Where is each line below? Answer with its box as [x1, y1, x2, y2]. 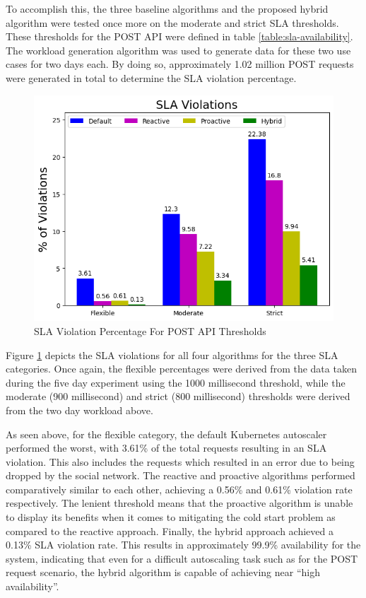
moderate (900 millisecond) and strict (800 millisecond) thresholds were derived [6, 389, 350, 404]
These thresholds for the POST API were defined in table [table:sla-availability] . [6, 29, 353, 44]
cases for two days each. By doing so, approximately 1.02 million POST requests [6, 57, 354, 71]
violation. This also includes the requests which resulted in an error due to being [6, 454, 355, 469]
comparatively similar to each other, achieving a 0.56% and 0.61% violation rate [6, 481, 353, 496]
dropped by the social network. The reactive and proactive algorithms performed [6, 468, 355, 483]
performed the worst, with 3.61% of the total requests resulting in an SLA [6, 440, 327, 455]
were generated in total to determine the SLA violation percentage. [6, 70, 297, 85]
